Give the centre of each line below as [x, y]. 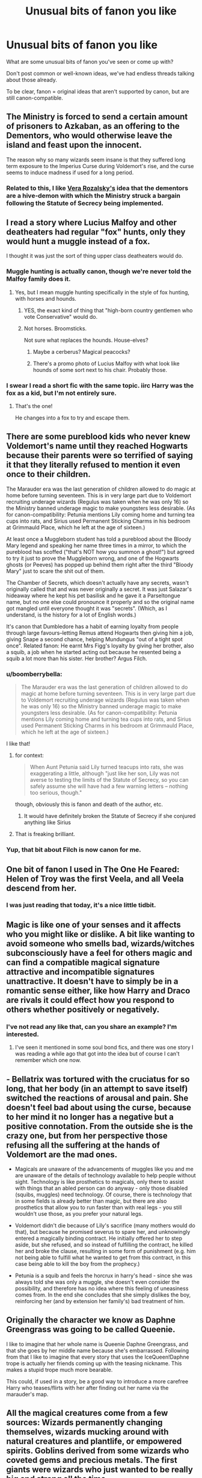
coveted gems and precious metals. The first [92, 1460]
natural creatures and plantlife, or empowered [94, 1442]
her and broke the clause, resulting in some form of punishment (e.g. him [105, 1251]
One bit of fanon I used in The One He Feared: [93, 869]
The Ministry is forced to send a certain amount [97, 117]
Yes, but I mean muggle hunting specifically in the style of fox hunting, [102, 292]
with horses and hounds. [46, 298]
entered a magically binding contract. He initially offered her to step [98, 1238]
